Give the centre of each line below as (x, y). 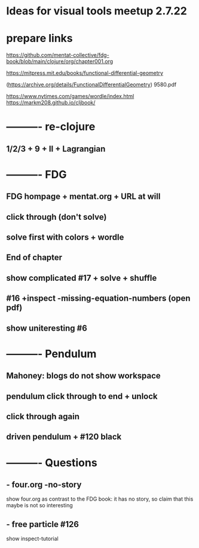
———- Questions (52, 463)
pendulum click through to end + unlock (82, 396)
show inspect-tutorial (32, 539)
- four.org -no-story (44, 484)
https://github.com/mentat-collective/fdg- (58, 55)
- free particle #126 (43, 524)
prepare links (39, 39)
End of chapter (34, 258)
